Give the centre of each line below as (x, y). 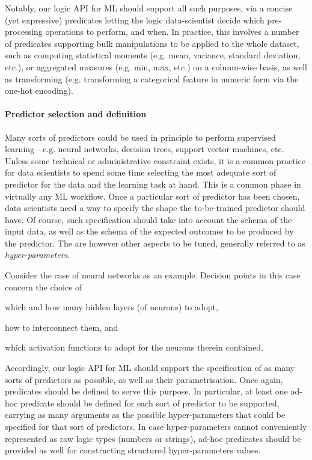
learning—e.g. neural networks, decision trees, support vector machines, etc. (145, 149)
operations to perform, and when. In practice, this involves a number (172, 32)
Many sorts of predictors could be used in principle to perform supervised (140, 137)
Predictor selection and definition (76, 114)
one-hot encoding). (39, 90)
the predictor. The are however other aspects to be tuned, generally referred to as (155, 243)
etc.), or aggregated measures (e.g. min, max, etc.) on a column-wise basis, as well (156, 66)
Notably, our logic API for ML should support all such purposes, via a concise (149, 8)
